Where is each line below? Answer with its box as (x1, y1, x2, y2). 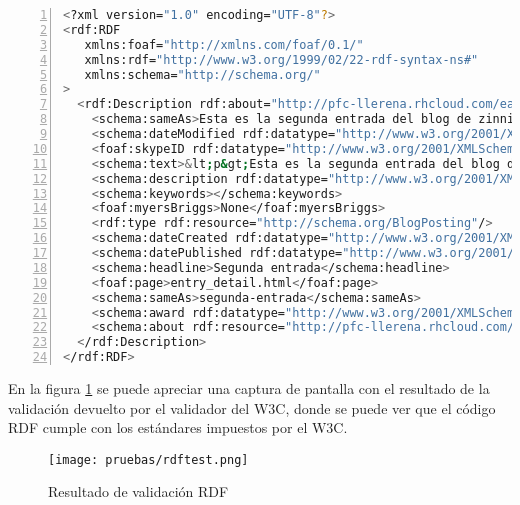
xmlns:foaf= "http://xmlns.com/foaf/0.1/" (84, 37, 364, 52)
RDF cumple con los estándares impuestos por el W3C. (8, 417, 348, 438)
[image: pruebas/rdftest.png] (48, 452, 249, 467)
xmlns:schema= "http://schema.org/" (84, 67, 321, 82)
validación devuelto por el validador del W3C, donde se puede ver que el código (8, 397, 496, 418)
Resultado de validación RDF (48, 481, 229, 502)
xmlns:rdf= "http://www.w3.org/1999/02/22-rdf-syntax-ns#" (84, 52, 479, 67)
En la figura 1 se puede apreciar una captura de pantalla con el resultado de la (8, 378, 490, 398)
